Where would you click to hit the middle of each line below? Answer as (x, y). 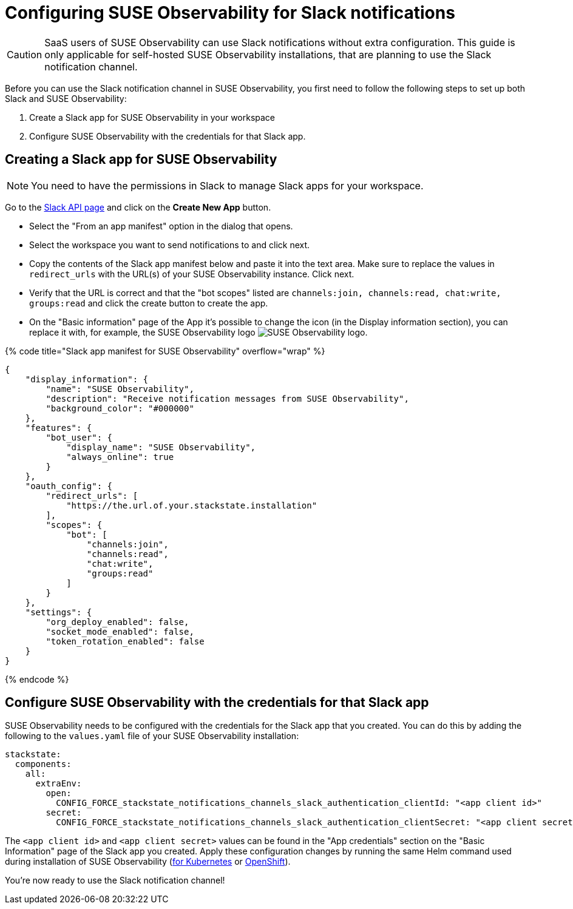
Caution (25, 54)
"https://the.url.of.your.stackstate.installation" (192, 505)
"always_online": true (120, 457)
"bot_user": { (79, 437)
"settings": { (59, 612)
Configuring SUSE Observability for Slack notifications (230, 13)
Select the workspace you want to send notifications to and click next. (170, 245)
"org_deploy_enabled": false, (117, 622)
